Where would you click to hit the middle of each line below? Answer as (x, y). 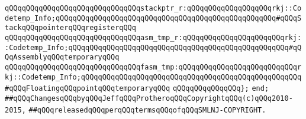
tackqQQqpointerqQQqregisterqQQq (70, 28)
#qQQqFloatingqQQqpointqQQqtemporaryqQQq (88, 89)
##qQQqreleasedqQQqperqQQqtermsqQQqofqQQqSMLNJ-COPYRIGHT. (147, 110)
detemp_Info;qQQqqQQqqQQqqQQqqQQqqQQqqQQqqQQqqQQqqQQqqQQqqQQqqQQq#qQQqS (153, 18)
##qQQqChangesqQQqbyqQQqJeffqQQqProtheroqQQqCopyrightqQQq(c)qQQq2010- (149, 98)
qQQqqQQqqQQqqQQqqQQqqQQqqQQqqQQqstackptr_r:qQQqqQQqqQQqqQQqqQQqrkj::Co (153, 8)
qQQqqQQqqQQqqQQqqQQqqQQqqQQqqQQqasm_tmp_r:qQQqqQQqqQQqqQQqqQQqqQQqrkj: (153, 37)
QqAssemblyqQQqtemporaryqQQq (62, 57)
